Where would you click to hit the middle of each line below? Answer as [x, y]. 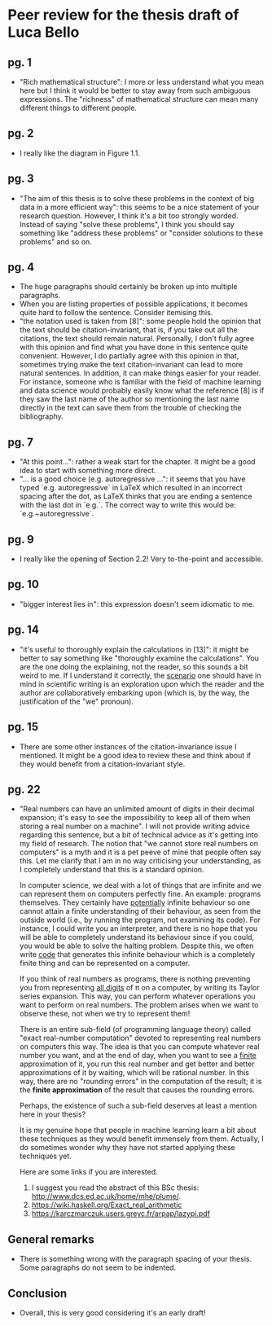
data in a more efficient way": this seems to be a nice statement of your [139, 207]
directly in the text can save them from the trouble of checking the [130, 408]
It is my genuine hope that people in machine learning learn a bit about [138, 1131]
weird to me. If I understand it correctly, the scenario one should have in [140, 675]
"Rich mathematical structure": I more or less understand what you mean [141, 82]
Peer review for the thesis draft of [123, 15]
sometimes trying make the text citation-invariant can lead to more [131, 365]
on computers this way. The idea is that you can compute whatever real [139, 1047]
